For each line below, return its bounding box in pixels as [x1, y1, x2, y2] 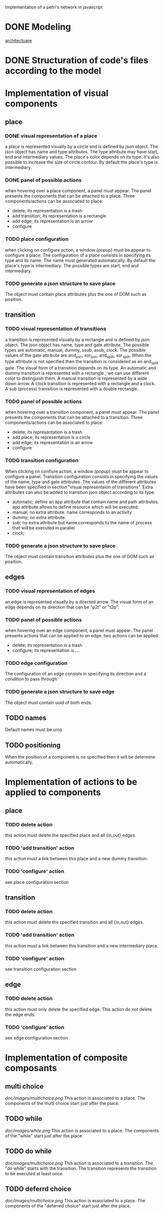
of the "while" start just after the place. [5, 1132, 83, 1139]
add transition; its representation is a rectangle [12, 213, 106, 219]
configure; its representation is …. [12, 648, 81, 653]
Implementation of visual [5, 88, 109, 99]
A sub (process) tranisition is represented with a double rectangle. [5, 386, 139, 392]
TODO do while [5, 1147, 52, 1156]
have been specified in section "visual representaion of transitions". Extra [5, 484, 153, 490]
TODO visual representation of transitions [5, 325, 107, 332]
